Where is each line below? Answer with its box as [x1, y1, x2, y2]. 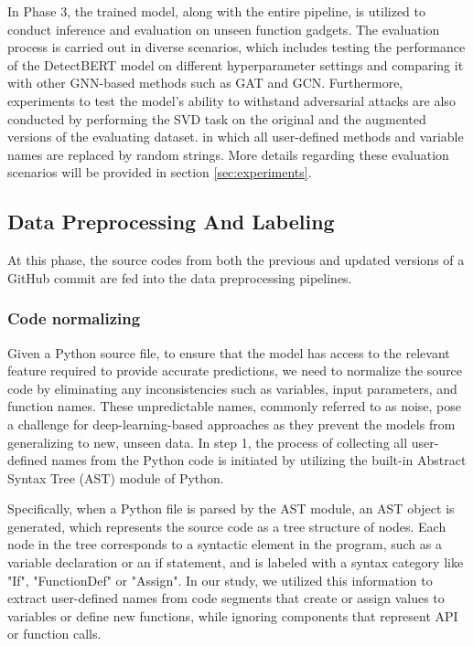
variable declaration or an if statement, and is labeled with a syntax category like [7, 553, 464, 572]
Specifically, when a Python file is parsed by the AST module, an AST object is [7, 499, 455, 518]
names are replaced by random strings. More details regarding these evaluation [7, 144, 449, 164]
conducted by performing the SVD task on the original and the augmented [7, 109, 426, 128]
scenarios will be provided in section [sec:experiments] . [7, 163, 312, 182]
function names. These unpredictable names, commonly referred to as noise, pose [7, 397, 462, 416]
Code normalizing [7, 307, 141, 330]
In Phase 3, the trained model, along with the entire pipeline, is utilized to [7, 2, 426, 20]
